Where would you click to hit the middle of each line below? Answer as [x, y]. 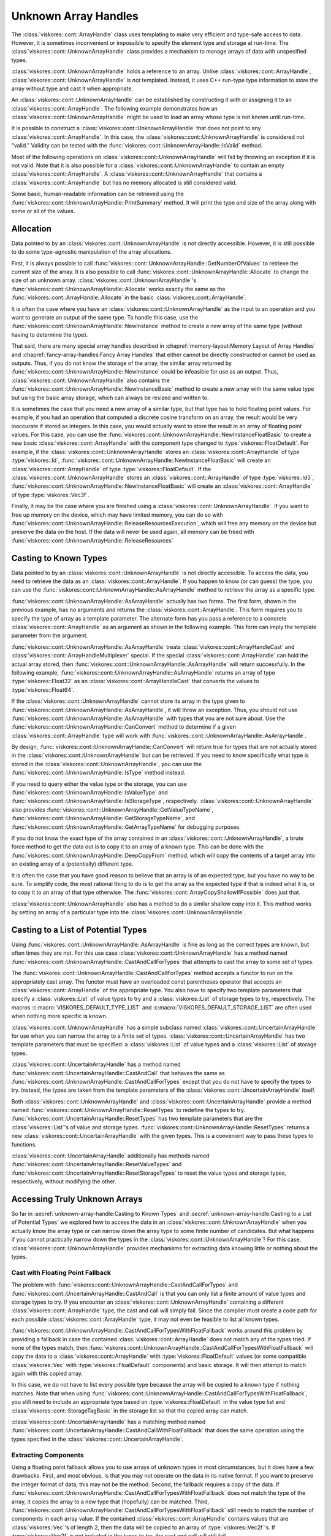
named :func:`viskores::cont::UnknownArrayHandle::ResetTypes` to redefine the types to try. [128, 1110]
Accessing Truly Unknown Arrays [77, 1199]
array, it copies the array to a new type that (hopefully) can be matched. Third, [110, 1502]
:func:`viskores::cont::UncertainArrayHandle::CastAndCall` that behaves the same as [118, 1073]
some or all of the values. [43, 211]
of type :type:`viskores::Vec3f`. [50, 495]
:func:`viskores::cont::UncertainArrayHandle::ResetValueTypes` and [97, 1164]
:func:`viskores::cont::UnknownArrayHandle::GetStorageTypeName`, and [103, 818]
